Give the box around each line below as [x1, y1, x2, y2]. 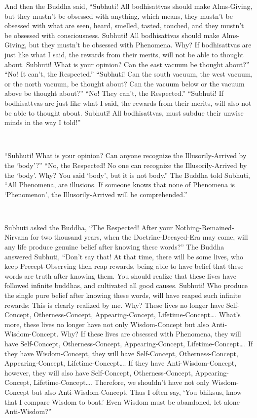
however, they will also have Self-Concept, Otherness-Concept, [4, 367, 193, 377]
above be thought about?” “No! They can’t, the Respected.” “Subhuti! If [4, 88, 224, 98]
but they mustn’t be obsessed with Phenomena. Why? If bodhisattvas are [29, 40, 252, 50]
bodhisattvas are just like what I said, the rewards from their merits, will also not [4, 97, 252, 108]
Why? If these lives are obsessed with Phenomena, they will [61, 329, 241, 339]
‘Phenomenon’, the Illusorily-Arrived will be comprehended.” [4, 189, 187, 199]
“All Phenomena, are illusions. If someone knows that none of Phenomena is [4, 179, 235, 190]
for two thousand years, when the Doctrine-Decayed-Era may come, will [30, 232, 248, 242]
